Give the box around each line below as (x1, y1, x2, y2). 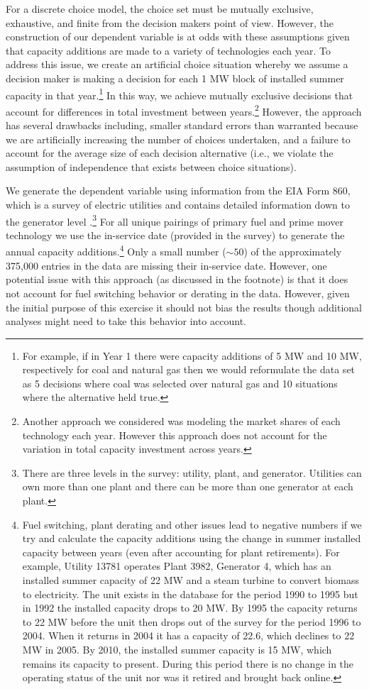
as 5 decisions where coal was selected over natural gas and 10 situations (22, 375, 338, 390)
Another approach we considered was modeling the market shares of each (22, 414, 341, 429)
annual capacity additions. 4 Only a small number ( (6, 242, 226, 259)
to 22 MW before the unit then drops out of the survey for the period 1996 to (22, 614, 361, 629)
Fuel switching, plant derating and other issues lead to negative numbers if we (22, 517, 362, 531)
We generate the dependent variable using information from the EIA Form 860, (6, 183, 351, 198)
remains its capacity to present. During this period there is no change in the (22, 656, 354, 671)
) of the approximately (243, 244, 342, 259)
